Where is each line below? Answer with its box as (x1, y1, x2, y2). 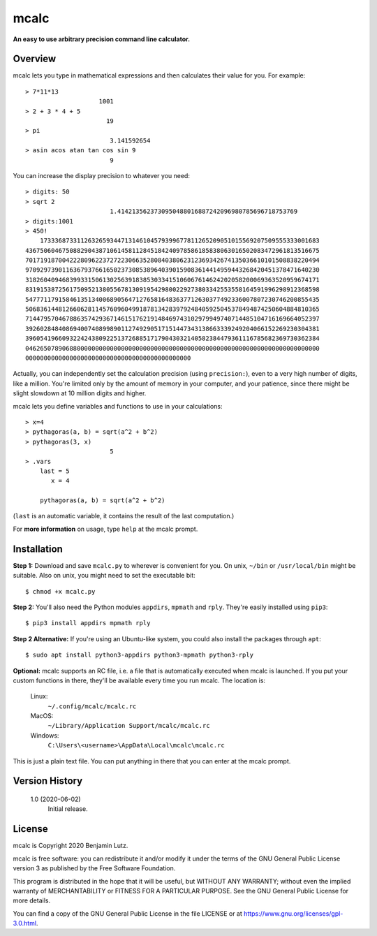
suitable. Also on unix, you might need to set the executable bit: (13, 571, 195, 580)
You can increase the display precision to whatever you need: (13, 171, 190, 180)
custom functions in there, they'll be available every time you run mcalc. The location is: (13, 676, 265, 685)
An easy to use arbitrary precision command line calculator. (13, 35, 191, 43)
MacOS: (30, 712, 54, 720)
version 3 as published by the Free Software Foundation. (13, 864, 176, 872)
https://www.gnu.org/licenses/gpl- (243, 909, 343, 918)
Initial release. (47, 805, 88, 813)
